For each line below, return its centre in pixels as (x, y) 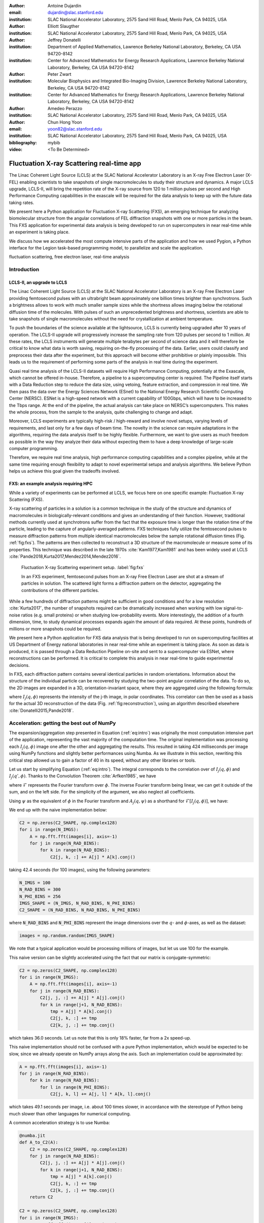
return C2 (41, 1197)
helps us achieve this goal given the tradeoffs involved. (65, 471)
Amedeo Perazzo (65, 108)
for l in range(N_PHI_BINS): (75, 1087)
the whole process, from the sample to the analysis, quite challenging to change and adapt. (101, 412)
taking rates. (22, 203)
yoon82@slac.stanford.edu (75, 129)
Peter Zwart (60, 74)
